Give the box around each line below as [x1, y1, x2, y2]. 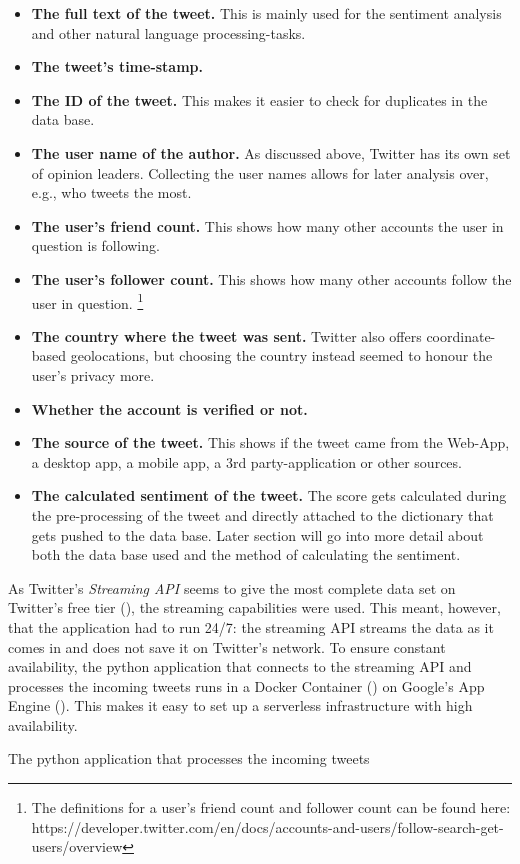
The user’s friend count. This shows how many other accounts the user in [31, 215, 504, 236]
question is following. [31, 235, 160, 256]
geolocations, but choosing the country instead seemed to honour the [70, 345, 493, 366]
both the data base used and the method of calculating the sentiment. [31, 544, 461, 565]
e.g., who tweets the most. [31, 182, 192, 203]
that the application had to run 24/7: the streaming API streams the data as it [8, 616, 494, 637]
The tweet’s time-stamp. [31, 56, 204, 77]
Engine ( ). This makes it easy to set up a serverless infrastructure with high [8, 695, 473, 716]
